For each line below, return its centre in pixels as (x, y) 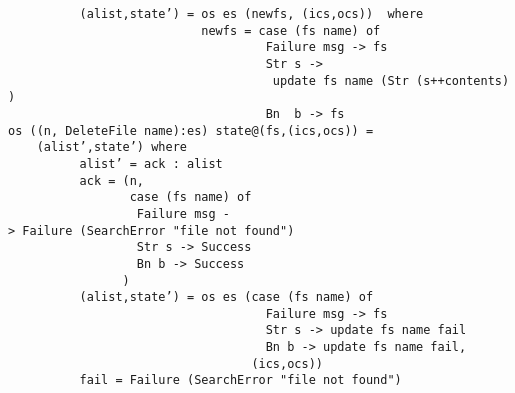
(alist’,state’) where (111, 147)
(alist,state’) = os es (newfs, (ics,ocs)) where (251, 14)
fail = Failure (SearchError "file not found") (240, 380)
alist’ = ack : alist (151, 163)
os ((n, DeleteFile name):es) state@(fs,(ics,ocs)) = (191, 130)
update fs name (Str (340, 80)
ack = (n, (112, 180)
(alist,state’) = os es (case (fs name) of (226, 297)
